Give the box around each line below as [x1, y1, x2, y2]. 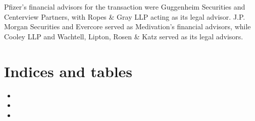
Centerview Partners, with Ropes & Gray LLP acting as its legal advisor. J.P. [4, 11, 245, 22]
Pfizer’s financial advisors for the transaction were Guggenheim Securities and [4, 2, 245, 12]
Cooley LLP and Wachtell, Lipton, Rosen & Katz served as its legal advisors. [4, 31, 243, 41]
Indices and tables [4, 60, 133, 81]
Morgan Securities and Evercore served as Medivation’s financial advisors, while [4, 21, 251, 32]
